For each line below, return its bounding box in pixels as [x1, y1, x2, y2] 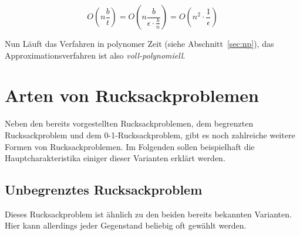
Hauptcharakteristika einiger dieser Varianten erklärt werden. [5, 152, 225, 164]
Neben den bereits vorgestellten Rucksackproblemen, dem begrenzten [5, 117, 254, 130]
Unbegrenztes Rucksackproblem [5, 180, 203, 199]
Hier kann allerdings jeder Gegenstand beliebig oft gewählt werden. [5, 219, 247, 231]
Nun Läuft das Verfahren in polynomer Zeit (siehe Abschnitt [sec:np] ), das [5, 38, 274, 49]
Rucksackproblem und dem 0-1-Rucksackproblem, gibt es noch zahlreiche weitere [5, 128, 295, 141]
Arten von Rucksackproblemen [5, 83, 259, 107]
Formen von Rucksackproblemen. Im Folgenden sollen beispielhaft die [5, 140, 255, 152]
